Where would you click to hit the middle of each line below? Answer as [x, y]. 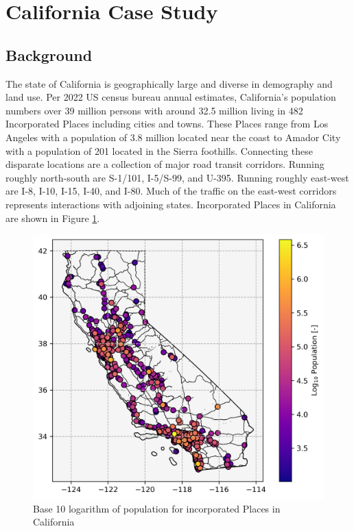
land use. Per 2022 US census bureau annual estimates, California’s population [171, 97]
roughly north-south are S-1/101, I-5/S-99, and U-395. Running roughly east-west [177, 177]
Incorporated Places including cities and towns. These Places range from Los [167, 124]
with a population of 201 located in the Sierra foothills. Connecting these [159, 150]
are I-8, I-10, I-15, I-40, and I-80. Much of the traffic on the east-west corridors [171, 191]
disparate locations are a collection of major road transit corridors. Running [165, 164]
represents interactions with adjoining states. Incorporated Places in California [171, 204]
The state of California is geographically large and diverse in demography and [169, 83]
